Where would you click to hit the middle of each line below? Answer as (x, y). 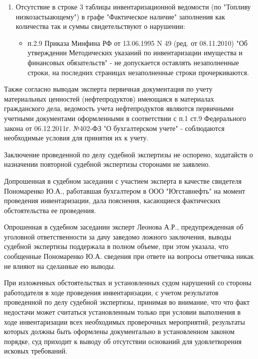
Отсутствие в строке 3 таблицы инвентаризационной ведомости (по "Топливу (133, 6)
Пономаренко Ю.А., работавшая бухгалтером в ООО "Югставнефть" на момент (125, 190)
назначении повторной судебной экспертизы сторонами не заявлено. (107, 164)
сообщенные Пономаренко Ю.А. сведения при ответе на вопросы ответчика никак (129, 256)
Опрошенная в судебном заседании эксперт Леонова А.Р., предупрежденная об (124, 227)
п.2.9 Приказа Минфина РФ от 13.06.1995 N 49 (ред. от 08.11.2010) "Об (137, 43)
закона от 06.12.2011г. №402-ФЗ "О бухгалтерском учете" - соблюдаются (114, 128)
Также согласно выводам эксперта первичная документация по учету (108, 89)
